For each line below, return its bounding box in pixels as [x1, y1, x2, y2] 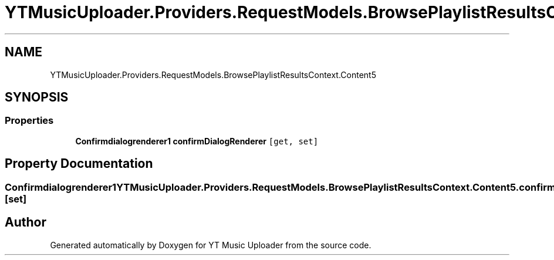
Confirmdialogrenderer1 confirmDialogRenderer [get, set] [75, 136, 319, 146]
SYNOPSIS [5, 90, 69, 105]
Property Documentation [5, 156, 153, 171]
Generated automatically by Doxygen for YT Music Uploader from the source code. [50, 239, 371, 250]
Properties [5, 114, 54, 127]
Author [5, 215, 46, 230]
